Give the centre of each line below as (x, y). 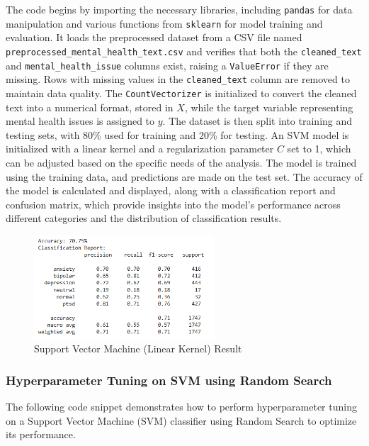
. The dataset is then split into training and (257, 121)
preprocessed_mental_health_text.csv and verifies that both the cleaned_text (184, 51)
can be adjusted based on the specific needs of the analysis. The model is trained (181, 162)
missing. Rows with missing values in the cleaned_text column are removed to (178, 79)
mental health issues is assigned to (80, 121)
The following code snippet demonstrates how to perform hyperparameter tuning (181, 407)
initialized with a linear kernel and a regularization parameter (140, 149)
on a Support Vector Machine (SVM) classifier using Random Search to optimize (181, 420)
